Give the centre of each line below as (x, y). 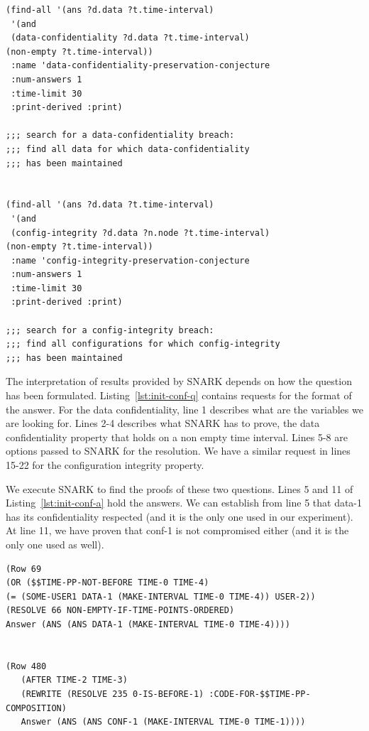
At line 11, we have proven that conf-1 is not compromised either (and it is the (177, 530)
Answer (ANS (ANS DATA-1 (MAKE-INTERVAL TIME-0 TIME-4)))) (148, 624)
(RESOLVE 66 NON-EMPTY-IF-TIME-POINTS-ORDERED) (120, 611)
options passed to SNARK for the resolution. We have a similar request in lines (178, 451)
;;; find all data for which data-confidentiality (128, 149)
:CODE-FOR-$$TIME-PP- (260, 694)
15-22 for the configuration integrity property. (105, 465)
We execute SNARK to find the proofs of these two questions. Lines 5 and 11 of (180, 488)
